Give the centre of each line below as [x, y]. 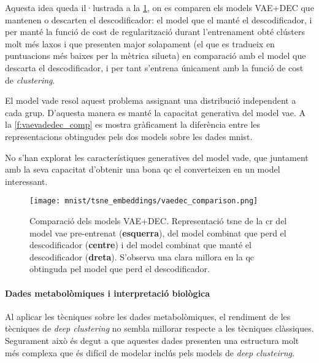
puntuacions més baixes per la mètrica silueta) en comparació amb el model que [156, 56]
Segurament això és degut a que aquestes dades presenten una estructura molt [152, 340]
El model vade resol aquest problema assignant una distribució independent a [151, 100]
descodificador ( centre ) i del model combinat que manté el [140, 245]
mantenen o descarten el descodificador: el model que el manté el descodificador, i [159, 19]
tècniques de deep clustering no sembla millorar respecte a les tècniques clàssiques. [159, 328]
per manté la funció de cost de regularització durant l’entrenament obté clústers [155, 32]
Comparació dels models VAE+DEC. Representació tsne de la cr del [158, 220]
